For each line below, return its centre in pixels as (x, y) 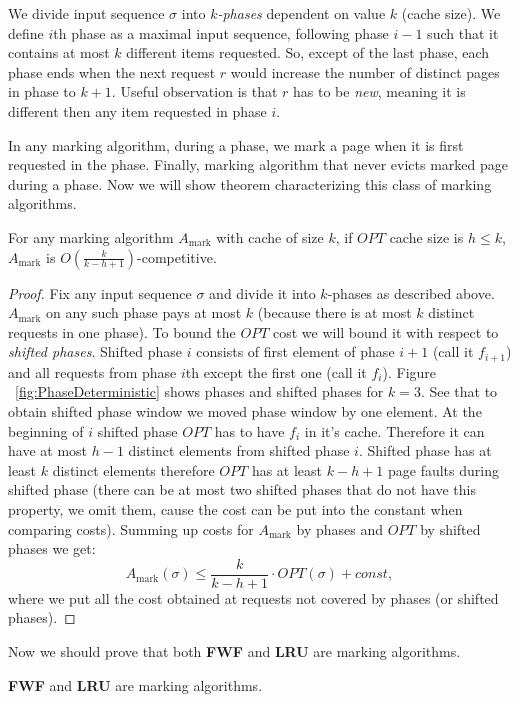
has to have (249, 430)
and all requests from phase (92, 371)
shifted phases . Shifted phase (95, 351)
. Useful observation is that (194, 91)
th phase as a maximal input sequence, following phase (221, 32)
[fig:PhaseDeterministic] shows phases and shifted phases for (199, 391)
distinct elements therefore (133, 469)
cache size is (426, 236)
